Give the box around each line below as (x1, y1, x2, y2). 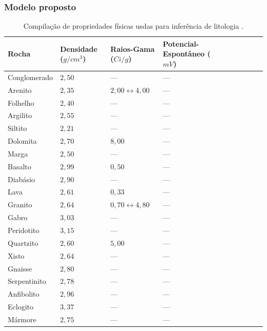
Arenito (8, 84, 32, 95)
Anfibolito (8, 288, 40, 299)
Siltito (8, 123, 27, 133)
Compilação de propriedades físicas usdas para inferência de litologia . (23, 21, 244, 31)
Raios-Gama (110, 43, 155, 54)
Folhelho (8, 97, 34, 108)
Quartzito (8, 237, 39, 248)
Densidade (60, 43, 98, 54)
